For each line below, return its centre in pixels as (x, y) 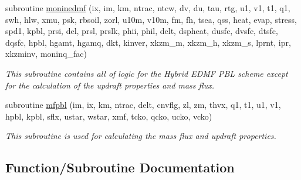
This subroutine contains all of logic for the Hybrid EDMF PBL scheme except (147, 73)
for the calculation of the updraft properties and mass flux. (110, 85)
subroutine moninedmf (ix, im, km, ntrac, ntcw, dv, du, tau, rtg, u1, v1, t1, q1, (148, 8)
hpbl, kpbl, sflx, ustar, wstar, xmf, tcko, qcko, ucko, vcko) (109, 116)
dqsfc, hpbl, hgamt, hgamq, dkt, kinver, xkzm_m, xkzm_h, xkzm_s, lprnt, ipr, (148, 42)
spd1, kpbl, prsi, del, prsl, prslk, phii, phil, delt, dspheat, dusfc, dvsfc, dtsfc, (142, 31)
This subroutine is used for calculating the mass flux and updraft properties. (141, 136)
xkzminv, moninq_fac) (46, 54)
